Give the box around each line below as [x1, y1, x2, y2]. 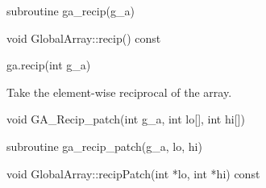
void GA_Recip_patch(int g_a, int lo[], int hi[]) [6, 111, 245, 127]
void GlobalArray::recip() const [6, 29, 161, 46]
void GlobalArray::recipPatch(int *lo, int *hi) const [6, 165, 260, 182]
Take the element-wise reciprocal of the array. [6, 83, 232, 100]
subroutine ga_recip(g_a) [6, 2, 135, 19]
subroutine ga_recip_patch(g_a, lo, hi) [6, 137, 202, 154]
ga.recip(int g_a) [6, 56, 91, 73]
